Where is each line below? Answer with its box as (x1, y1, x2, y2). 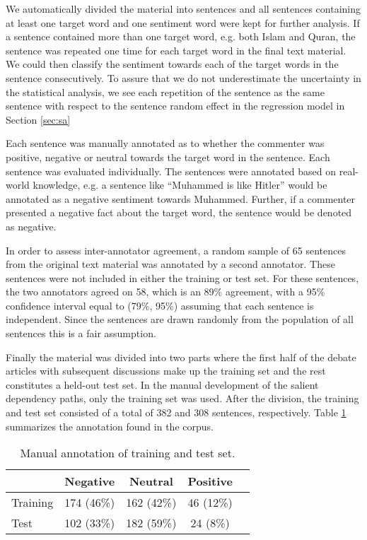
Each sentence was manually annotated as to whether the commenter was (6, 136, 325, 151)
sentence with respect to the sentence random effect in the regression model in (6, 98, 345, 113)
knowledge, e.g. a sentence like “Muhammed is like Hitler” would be (33, 177, 327, 192)
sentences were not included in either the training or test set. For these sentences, (6, 270, 359, 285)
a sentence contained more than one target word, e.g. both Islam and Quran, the (6, 29, 356, 44)
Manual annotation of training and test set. (20, 445, 235, 462)
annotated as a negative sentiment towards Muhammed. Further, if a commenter (6, 191, 356, 206)
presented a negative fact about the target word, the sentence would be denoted (6, 205, 352, 220)
